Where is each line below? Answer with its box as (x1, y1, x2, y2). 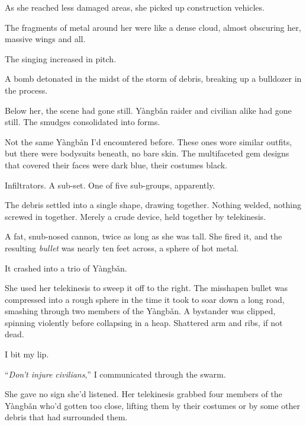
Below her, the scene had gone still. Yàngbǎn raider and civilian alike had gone (5, 104, 292, 116)
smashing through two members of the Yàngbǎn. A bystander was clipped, (5, 305, 276, 317)
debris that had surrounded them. (5, 411, 128, 423)
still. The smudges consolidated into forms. (5, 116, 160, 128)
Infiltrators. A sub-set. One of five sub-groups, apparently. (5, 178, 215, 191)
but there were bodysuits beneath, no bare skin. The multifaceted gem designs (5, 147, 289, 159)
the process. (5, 84, 48, 96)
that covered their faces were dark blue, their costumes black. (5, 158, 228, 171)
